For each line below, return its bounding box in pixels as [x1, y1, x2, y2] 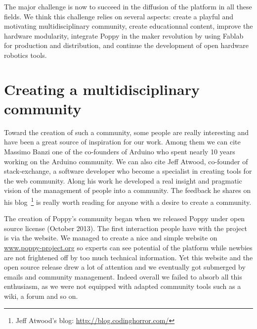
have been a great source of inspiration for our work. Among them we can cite [4, 137, 241, 147]
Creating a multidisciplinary [4, 79, 200, 99]
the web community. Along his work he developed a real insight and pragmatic [4, 175, 242, 186]
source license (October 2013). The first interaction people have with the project [4, 223, 247, 233]
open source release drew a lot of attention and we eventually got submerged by [4, 262, 246, 272]
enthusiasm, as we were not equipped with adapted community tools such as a [4, 281, 241, 291]
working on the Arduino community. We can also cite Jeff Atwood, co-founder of [4, 156, 248, 166]
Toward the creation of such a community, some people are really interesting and [4, 127, 249, 137]
